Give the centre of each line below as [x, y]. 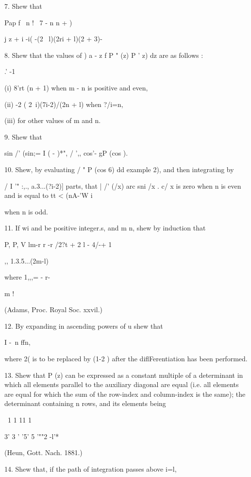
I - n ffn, [17, 342]
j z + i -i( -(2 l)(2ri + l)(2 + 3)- [53, 39]
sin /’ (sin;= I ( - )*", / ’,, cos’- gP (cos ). [66, 153]
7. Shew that [23, 6]
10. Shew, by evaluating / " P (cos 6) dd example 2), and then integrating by [119, 169]
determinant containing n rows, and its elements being [85, 403]
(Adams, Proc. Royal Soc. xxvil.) [53, 309]
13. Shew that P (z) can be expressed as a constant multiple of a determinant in [124, 375]
